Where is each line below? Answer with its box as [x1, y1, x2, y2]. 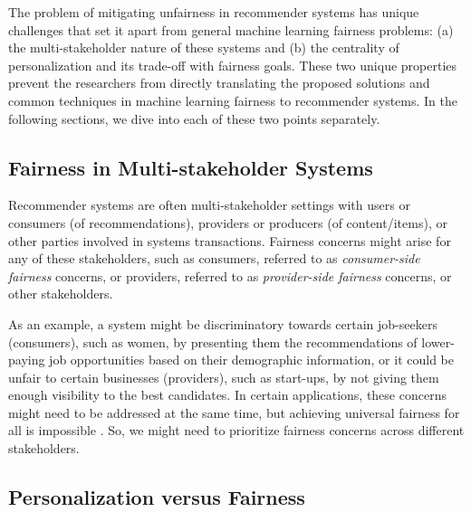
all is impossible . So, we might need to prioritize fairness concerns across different [8, 421, 465, 440]
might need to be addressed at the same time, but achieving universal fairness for [8, 403, 460, 422]
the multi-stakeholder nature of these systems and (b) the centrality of [8, 38, 399, 57]
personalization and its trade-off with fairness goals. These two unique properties [8, 55, 457, 74]
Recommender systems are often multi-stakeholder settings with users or [8, 195, 410, 214]
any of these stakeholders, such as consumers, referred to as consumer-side [8, 249, 420, 268]
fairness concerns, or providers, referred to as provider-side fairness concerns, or [8, 266, 452, 285]
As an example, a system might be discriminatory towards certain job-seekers [8, 314, 437, 333]
